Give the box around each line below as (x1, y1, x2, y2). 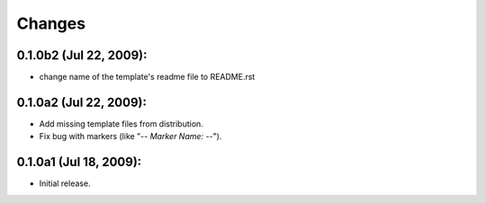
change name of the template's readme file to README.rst (39, 72, 256, 83)
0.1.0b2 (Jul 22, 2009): (16, 48, 148, 63)
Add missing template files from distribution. (39, 118, 204, 129)
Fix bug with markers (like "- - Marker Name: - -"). (39, 131, 222, 142)
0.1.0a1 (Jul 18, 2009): (16, 154, 142, 170)
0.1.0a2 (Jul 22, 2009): (16, 94, 148, 110)
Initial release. (39, 178, 91, 189)
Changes (16, 13, 85, 33)
